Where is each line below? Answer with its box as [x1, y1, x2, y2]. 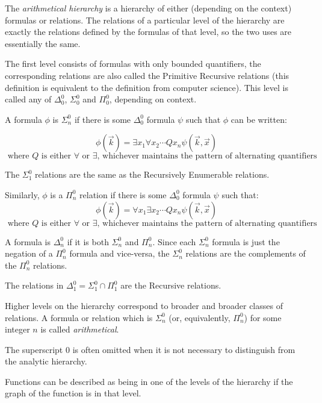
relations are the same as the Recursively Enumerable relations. [35, 168, 270, 181]
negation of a [5, 247, 53, 260]
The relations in [5, 279, 64, 292]
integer [5, 323, 30, 336]
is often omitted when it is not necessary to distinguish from [72, 343, 296, 355]
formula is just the [212, 235, 280, 248]
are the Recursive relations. [120, 279, 221, 292]
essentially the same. [5, 37, 81, 49]
